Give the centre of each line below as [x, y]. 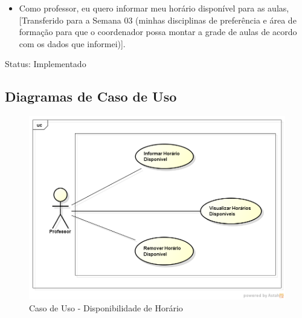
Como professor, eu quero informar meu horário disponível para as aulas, [154, 8]
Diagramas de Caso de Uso [91, 96]
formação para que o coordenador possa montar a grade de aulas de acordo [158, 32]
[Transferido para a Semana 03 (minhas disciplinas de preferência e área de [158, 20]
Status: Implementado [46, 64]
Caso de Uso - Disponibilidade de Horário [106, 307]
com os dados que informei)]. [72, 43]
